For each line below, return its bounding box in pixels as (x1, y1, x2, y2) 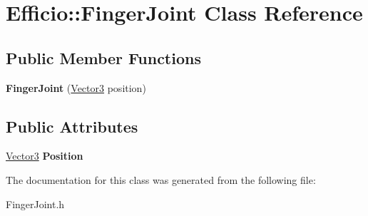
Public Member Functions (6, 46, 201, 68)
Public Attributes (6, 115, 138, 137)
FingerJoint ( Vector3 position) (6, 80, 146, 95)
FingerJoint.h (6, 196, 65, 211)
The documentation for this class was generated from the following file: (6, 172, 316, 187)
